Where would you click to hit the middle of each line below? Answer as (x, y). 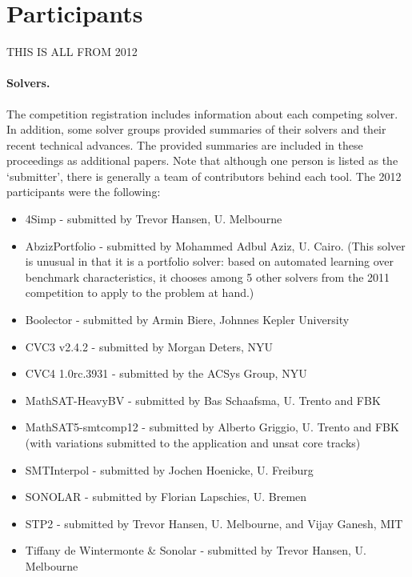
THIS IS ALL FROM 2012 (72, 52)
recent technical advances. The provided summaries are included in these (185, 144)
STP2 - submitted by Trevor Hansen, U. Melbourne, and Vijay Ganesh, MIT (214, 523)
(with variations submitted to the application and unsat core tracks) (193, 443)
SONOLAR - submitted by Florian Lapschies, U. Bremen (166, 497)
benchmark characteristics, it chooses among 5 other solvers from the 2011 (208, 276)
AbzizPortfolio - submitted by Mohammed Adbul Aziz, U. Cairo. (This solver (215, 245)
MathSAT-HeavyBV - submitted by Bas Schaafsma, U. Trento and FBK (203, 400)
